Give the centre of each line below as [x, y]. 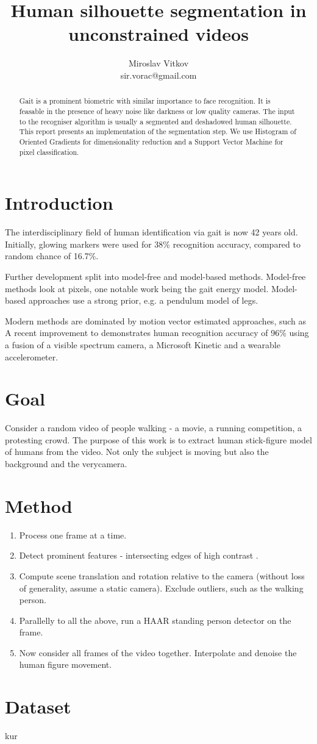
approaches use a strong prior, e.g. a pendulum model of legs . [143, 300]
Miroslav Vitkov [158, 63]
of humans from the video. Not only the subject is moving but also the [137, 452]
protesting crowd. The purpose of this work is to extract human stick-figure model [158, 439]
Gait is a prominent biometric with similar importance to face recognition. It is [145, 101]
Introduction [59, 203]
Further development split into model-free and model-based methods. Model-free [155, 276]
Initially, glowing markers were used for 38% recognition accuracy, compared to [153, 244]
